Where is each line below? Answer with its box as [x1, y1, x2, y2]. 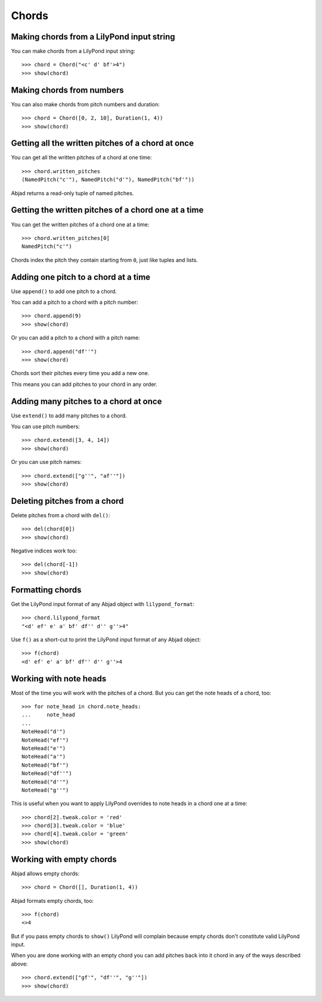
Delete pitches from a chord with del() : [11, 511, 110, 519]
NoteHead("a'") [21, 753, 66, 760]
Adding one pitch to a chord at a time [11, 272, 151, 282]
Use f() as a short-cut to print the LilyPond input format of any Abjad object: [11, 636, 201, 643]
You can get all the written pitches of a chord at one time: [11, 154, 152, 161]
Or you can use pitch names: [11, 459, 82, 466]
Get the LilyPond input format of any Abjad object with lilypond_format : [11, 600, 195, 607]
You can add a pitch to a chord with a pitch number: [11, 299, 138, 306]
